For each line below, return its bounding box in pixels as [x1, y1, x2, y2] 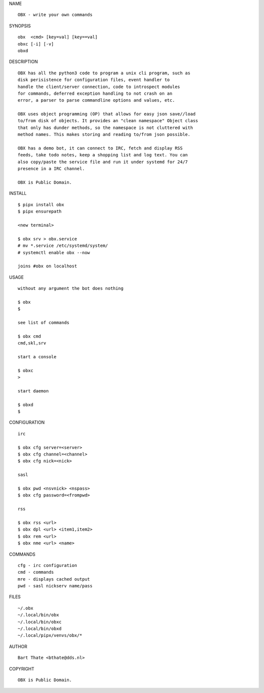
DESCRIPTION [9, 59, 38, 65]
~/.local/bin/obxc [18, 619, 62, 625]
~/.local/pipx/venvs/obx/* [18, 633, 83, 638]
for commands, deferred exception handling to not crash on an [18, 90, 173, 96]
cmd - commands [18, 569, 54, 575]
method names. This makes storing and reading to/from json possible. [18, 132, 191, 137]
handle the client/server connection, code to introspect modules [18, 84, 180, 89]
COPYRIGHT [9, 666, 35, 671]
